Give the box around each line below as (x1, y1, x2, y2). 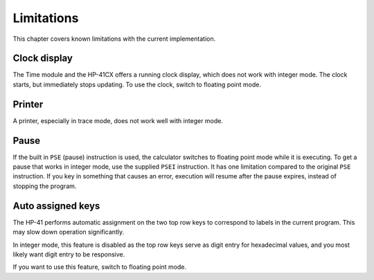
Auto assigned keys (12, 200, 100, 212)
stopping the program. (12, 182, 77, 190)
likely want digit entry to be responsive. (12, 250, 125, 259)
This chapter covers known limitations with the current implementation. (12, 35, 216, 43)
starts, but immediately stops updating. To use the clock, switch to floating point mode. (12, 80, 261, 88)
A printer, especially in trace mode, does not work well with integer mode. (12, 116, 223, 124)
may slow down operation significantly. (12, 228, 125, 236)
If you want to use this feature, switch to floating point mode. (12, 263, 187, 271)
